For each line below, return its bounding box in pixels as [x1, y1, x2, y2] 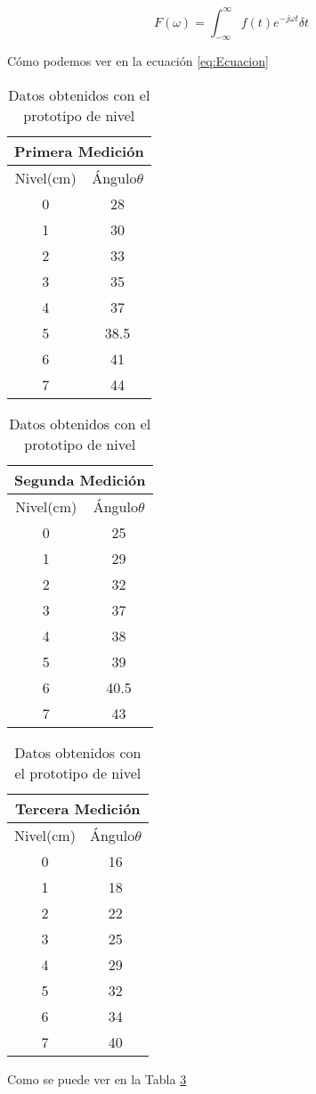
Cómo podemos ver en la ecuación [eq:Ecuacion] [7, 52, 269, 70]
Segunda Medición [14, 469, 146, 490]
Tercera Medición [15, 797, 141, 819]
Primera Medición [14, 140, 144, 161]
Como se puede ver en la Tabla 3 [7, 1069, 187, 1088]
